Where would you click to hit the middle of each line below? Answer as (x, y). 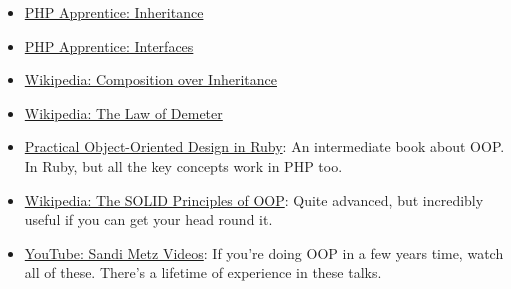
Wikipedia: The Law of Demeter (123, 112)
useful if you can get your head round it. (148, 219)
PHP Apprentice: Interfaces (109, 45)
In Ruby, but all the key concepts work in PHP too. (183, 165)
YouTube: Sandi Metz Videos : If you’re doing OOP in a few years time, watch (264, 252)
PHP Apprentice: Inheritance (114, 12)
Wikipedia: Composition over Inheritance (150, 79)
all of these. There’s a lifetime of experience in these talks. (203, 272)
